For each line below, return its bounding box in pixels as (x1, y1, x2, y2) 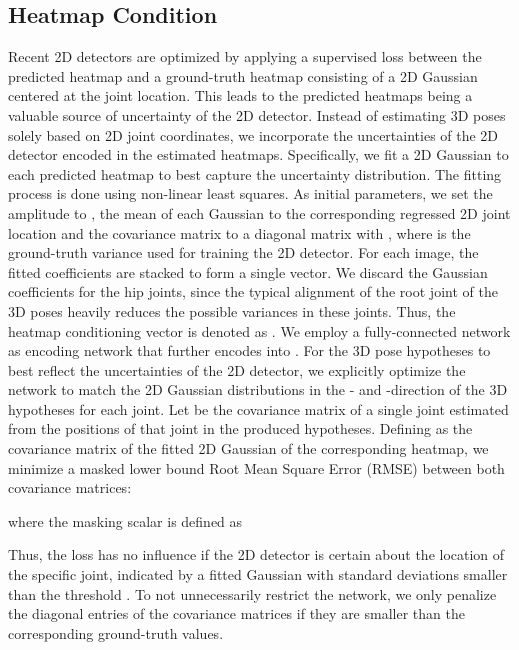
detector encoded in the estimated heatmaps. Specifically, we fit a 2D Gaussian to (8, 144, 509, 165)
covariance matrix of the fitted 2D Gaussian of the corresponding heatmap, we (8, 438, 489, 459)
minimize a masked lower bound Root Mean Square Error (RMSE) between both (8, 457, 505, 478)
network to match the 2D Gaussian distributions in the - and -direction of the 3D (8, 379, 508, 400)
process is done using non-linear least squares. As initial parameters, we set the (8, 183, 493, 204)
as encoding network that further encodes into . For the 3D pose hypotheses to (8, 340, 491, 361)
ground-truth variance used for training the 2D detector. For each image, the (8, 242, 479, 263)
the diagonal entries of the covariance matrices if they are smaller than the (8, 603, 465, 624)
